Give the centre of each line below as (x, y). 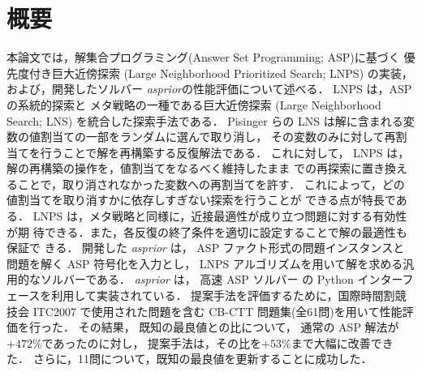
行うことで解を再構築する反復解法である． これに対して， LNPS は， (225, 152)
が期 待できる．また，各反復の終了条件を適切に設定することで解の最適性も (207, 231)
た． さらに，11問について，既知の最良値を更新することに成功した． (189, 359)
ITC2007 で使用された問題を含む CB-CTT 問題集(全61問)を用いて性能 (217, 311)
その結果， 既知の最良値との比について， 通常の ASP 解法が (239, 327)
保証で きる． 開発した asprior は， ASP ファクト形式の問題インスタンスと (206, 248)
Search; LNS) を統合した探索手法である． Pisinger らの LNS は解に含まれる (205, 120)
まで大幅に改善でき (342, 342)
